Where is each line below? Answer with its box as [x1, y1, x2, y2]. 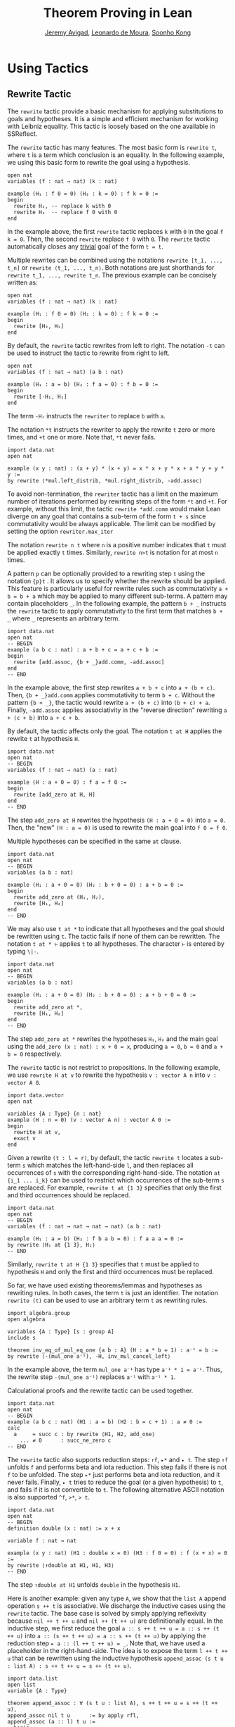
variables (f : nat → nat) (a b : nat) [7, 368, 124, 375]
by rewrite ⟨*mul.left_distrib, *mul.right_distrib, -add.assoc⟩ [7, 477, 202, 484]
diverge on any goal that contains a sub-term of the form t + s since [7, 512, 206, 520]
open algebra [7, 1316, 46, 1323]
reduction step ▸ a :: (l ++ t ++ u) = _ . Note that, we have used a [7, 1639, 206, 1647]
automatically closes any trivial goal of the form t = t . [7, 242, 163, 251]
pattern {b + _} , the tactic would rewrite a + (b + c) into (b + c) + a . [7, 698, 210, 706]
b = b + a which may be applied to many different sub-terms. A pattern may [7, 592, 228, 600]
